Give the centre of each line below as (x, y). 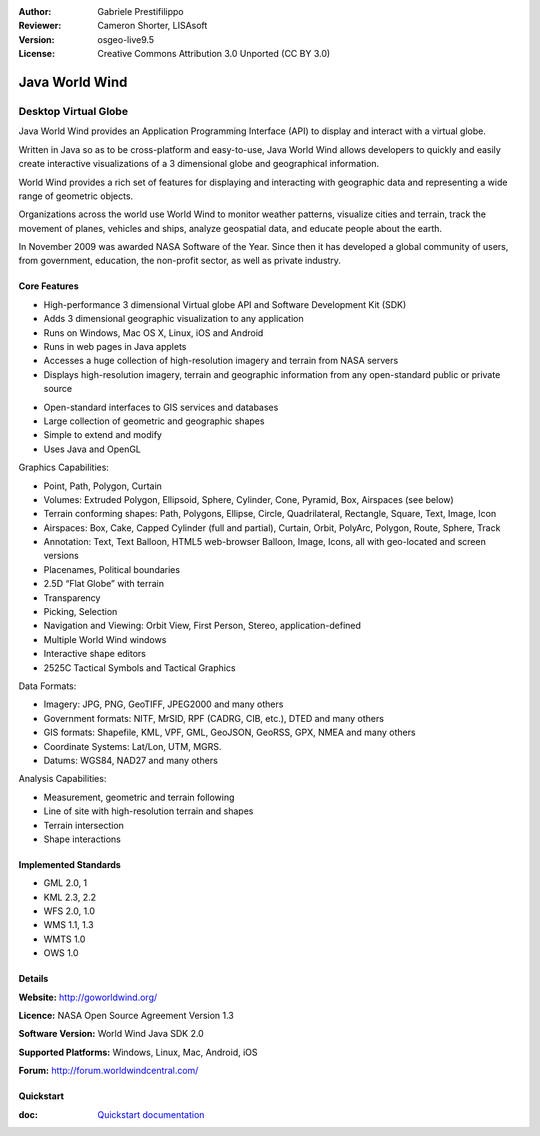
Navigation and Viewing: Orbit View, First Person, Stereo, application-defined (202, 626)
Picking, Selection (80, 612)
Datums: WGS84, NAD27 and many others (131, 760)
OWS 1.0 (61, 953)
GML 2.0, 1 (65, 883)
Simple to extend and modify (102, 435)
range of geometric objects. (76, 196)
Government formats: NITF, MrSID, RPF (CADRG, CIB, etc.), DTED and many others (214, 718)
